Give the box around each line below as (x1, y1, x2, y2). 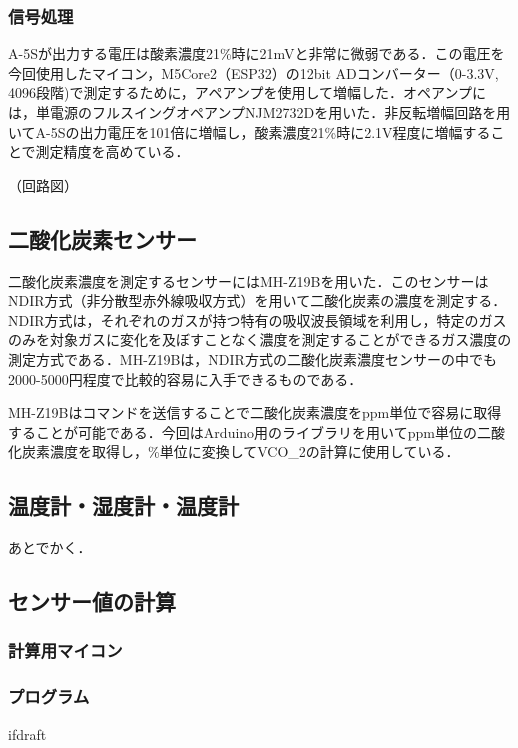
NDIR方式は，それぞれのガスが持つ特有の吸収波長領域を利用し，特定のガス (8, 309, 507, 330)
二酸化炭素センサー (8, 223, 197, 254)
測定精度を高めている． (35, 141, 190, 162)
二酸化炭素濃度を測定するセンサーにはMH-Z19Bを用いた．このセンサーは (8, 270, 489, 291)
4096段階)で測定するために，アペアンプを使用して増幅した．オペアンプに (8, 82, 487, 103)
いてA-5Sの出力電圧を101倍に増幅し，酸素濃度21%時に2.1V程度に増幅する (8, 121, 491, 142)
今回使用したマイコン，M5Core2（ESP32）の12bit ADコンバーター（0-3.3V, (8, 62, 499, 83)
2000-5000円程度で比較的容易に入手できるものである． (8, 368, 363, 389)
